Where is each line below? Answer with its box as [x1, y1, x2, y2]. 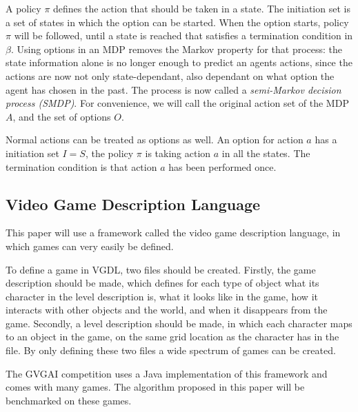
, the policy [85, 145, 134, 160]
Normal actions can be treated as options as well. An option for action [6, 132, 304, 147]
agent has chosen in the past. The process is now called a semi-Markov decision [6, 82, 341, 96]
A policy [6, 1, 41, 15]
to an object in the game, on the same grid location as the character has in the [6, 329, 339, 344]
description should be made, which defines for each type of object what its [6, 276, 319, 290]
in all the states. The [221, 145, 310, 160]
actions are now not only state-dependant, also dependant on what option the [6, 68, 335, 83]
